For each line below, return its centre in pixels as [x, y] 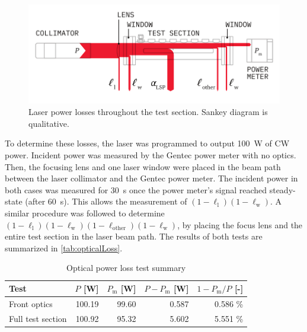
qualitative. [49, 123]
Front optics [31, 303]
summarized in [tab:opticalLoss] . [64, 248]
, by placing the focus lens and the [240, 224]
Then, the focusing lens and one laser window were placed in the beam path [143, 166]
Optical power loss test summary [126, 268]
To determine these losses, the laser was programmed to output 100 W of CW [147, 143]
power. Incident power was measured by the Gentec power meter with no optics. [151, 155]
